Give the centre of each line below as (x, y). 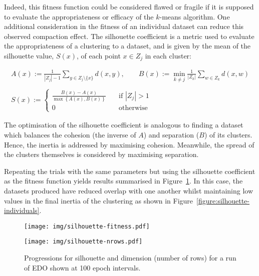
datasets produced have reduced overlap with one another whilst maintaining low (129, 190)
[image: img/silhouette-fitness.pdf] (87, 226)
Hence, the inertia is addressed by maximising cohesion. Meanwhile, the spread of (129, 144)
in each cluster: (168, 55)
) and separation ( (171, 135)
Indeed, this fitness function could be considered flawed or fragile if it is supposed (129, 6)
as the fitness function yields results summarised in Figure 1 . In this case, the (123, 181)
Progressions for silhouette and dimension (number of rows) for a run (130, 258)
